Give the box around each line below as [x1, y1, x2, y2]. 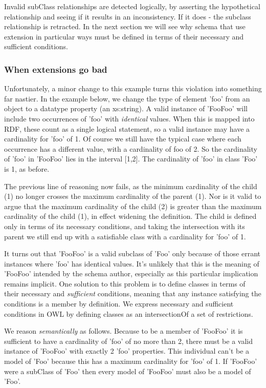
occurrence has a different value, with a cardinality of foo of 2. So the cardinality [4, 143, 257, 154]
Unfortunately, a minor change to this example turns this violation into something [4, 83, 262, 94]
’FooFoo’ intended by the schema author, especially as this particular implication [4, 268, 258, 279]
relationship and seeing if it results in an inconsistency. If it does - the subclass [4, 11, 251, 22]
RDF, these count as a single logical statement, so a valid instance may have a [4, 123, 250, 134]
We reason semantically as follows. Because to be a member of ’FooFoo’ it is [4, 325, 243, 336]
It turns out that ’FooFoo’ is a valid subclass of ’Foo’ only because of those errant [4, 248, 260, 259]
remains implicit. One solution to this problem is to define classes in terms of [4, 278, 246, 289]
